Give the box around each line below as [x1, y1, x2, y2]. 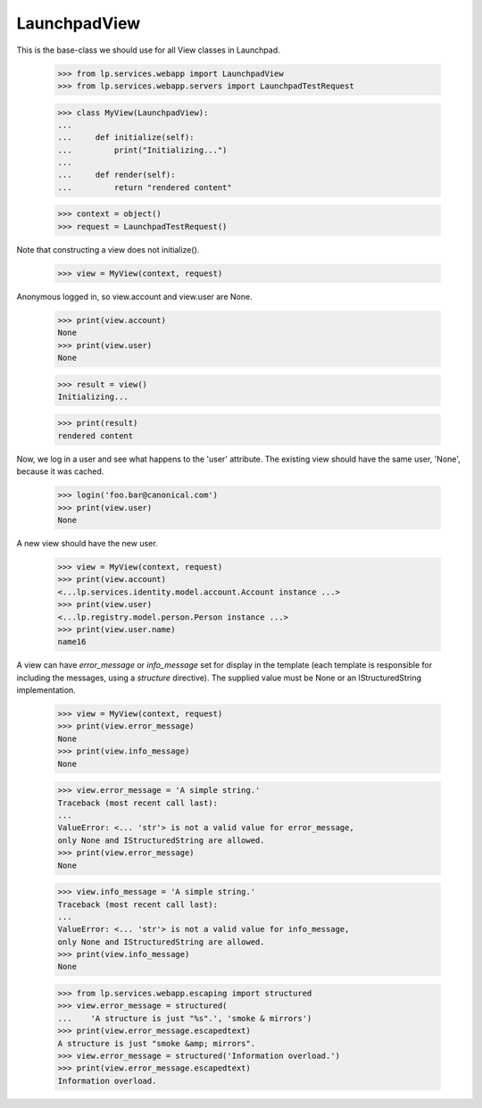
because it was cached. [16, 466, 104, 477]
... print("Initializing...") [57, 145, 228, 155]
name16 [57, 637, 87, 647]
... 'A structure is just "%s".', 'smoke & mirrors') [57, 1013, 312, 1023]
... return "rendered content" [57, 182, 232, 192]
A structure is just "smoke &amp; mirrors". [57, 1038, 256, 1048]
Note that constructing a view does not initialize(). [16, 244, 200, 254]
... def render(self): [57, 170, 176, 180]
